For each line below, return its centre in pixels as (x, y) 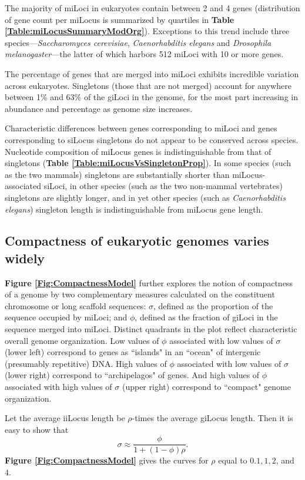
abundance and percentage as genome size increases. (99, 108)
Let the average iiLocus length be (65, 418)
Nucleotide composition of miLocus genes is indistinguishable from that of (138, 151)
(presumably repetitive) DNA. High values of (86, 363)
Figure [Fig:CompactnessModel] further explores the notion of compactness (149, 282)
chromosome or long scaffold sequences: (76, 305)
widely (25, 258)
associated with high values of (58, 387)
